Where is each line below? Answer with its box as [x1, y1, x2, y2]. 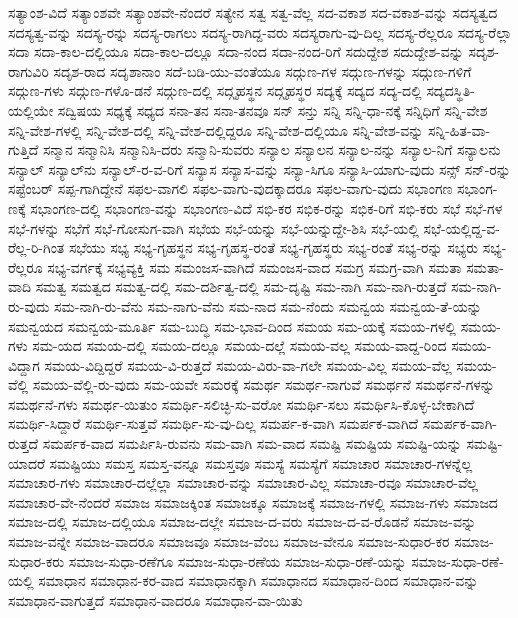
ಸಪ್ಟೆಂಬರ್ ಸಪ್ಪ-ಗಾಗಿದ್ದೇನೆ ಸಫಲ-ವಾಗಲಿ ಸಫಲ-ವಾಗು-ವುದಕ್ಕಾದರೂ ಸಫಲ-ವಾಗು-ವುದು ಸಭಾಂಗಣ [8, 178, 453, 199]
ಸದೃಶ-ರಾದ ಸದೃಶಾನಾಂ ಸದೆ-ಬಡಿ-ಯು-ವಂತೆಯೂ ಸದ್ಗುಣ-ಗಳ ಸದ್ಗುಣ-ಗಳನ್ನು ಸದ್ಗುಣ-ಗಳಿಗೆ [53, 60, 472, 81]
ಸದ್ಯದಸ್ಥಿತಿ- [426, 80, 475, 101]
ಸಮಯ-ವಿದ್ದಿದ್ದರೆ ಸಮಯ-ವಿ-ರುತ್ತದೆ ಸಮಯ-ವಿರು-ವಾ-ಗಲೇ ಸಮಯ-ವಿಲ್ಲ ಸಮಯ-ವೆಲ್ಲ [44, 354, 452, 375]
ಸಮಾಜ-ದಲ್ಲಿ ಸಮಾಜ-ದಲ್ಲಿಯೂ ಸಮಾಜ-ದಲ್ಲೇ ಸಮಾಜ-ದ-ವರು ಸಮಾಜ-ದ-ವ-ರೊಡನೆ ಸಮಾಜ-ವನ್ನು [8, 511, 477, 532]
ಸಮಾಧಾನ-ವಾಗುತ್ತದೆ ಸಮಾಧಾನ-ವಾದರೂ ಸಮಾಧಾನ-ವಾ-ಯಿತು [8, 589, 303, 610]
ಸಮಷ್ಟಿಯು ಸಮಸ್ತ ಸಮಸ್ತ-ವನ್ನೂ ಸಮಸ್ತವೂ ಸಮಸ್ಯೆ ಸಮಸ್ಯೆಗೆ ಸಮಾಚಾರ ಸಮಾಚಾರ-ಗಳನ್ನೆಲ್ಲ [49, 452, 473, 473]
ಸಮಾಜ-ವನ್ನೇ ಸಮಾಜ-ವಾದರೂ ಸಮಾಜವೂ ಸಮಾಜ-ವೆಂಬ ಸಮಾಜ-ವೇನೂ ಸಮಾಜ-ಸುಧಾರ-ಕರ [8, 531, 450, 552]
